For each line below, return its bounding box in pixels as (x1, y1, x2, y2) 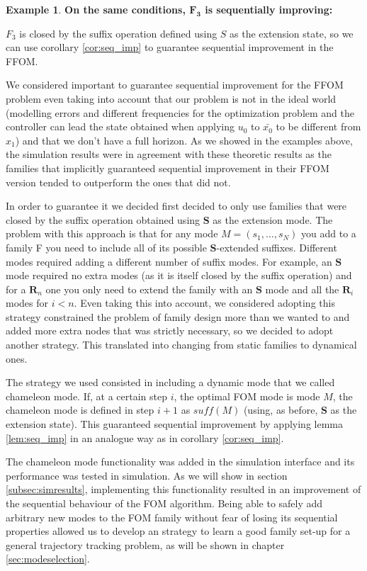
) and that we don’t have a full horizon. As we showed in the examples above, (15, 132, 353, 147)
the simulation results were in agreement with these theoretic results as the (6, 147, 332, 162)
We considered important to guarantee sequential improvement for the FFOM (6, 77, 344, 92)
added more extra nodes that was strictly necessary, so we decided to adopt (6, 323, 334, 338)
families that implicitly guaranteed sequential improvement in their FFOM (6, 160, 329, 175)
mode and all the (265, 281, 339, 296)
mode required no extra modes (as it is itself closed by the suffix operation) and (6, 268, 352, 283)
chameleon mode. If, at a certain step (6, 388, 167, 403)
